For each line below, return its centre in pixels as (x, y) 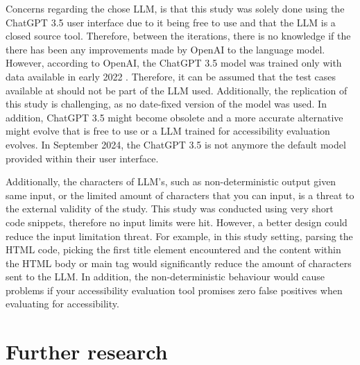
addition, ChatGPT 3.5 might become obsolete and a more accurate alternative (174, 117)
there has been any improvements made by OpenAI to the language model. (165, 49)
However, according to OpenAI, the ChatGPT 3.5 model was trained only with (174, 63)
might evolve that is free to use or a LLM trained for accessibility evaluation (168, 131)
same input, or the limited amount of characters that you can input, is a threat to (180, 195)
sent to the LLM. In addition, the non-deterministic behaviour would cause (165, 277)
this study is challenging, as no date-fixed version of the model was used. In (166, 104)
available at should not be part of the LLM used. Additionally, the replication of (177, 90)
